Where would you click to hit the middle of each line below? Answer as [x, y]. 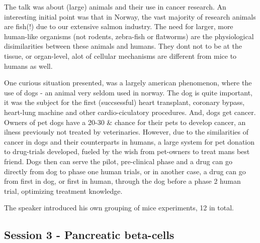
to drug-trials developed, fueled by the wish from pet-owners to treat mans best [127, 151]
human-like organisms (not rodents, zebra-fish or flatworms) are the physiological [129, 36]
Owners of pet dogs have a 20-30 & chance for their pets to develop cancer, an [125, 122]
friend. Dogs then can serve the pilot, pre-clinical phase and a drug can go [118, 161]
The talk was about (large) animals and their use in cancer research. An [115, 7]
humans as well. [28, 66]
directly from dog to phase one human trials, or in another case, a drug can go [125, 171]
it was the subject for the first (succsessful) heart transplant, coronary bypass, [124, 102]
